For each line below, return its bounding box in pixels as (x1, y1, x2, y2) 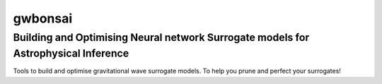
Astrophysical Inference (13, 47, 129, 60)
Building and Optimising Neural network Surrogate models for (13, 31, 310, 44)
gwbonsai (13, 11, 73, 26)
